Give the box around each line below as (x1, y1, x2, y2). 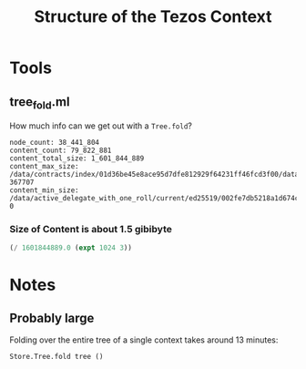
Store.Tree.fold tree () (9, 353, 104, 362)
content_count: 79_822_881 (9, 146, 112, 156)
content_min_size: (9, 186, 79, 195)
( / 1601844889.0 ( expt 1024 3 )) (9, 243, 132, 252)
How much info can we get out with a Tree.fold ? (9, 120, 193, 131)
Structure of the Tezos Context (34, 6, 272, 27)
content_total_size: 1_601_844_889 (9, 154, 145, 163)
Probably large (9, 310, 95, 325)
